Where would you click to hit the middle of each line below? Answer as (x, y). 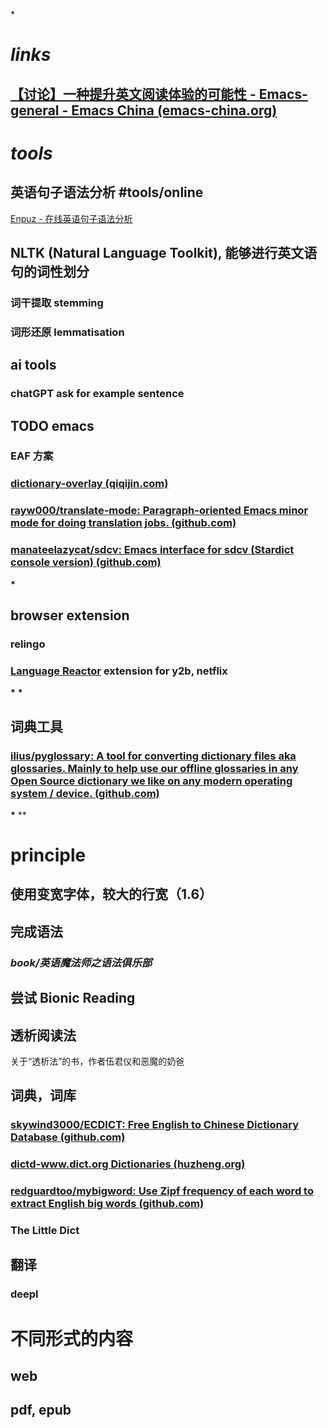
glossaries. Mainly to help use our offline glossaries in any (154, 768)
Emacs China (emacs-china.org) (174, 110)
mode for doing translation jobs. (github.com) (123, 523)
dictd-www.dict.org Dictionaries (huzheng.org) (128, 1164)
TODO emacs (52, 425)
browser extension (70, 615)
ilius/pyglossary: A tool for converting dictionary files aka (153, 756)
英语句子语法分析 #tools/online (107, 192)
